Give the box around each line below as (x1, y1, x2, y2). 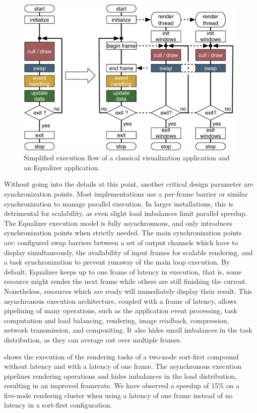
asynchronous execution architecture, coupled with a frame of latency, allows (4, 295, 237, 306)
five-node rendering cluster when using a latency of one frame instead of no (4, 390, 233, 400)
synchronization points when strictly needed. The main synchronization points (4, 227, 242, 238)
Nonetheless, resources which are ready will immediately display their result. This (4, 285, 253, 296)
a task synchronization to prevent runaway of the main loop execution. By (4, 257, 230, 267)
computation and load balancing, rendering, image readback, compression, (4, 315, 229, 325)
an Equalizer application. (24, 162, 100, 172)
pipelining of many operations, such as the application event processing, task (4, 305, 237, 316)
